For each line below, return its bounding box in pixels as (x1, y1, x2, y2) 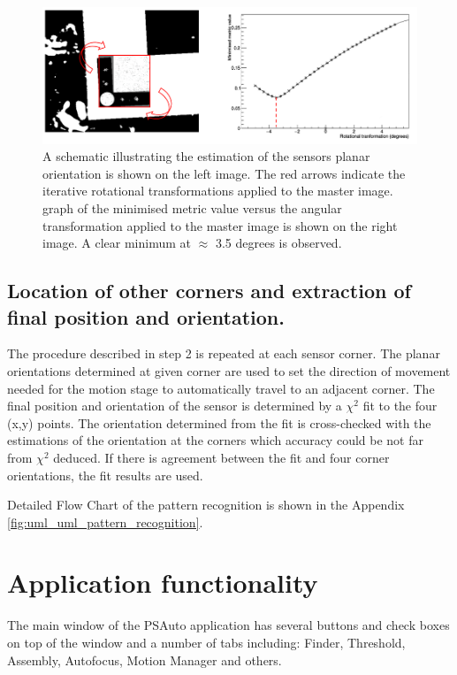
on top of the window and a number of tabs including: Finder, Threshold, (7, 633, 406, 652)
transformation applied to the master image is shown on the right (42, 216, 398, 234)
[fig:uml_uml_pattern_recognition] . (7, 512, 203, 531)
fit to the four (362, 396, 438, 415)
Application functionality (7, 564, 318, 601)
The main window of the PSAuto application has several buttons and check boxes (7, 616, 450, 634)
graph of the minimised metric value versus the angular (42, 198, 342, 217)
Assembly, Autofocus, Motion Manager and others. (7, 650, 282, 669)
